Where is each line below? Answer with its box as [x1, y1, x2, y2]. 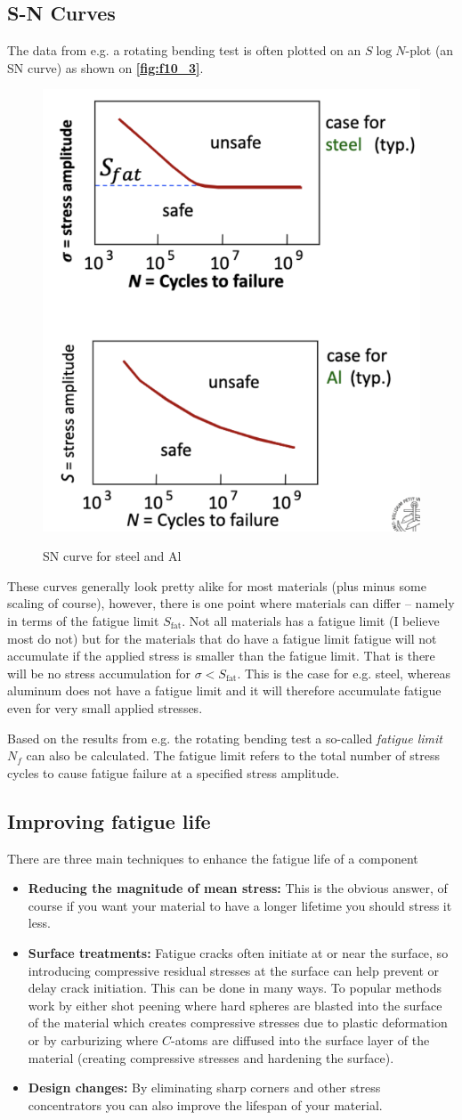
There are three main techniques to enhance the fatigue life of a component [7, 848, 418, 867]
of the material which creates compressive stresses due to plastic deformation [28, 1013, 448, 1032]
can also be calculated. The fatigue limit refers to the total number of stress [26, 746, 440, 765]
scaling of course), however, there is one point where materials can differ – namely [7, 594, 455, 613]
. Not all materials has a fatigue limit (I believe [182, 612, 440, 630]
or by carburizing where [28, 1030, 158, 1049]
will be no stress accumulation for [7, 663, 191, 682]
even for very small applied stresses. [7, 698, 203, 717]
